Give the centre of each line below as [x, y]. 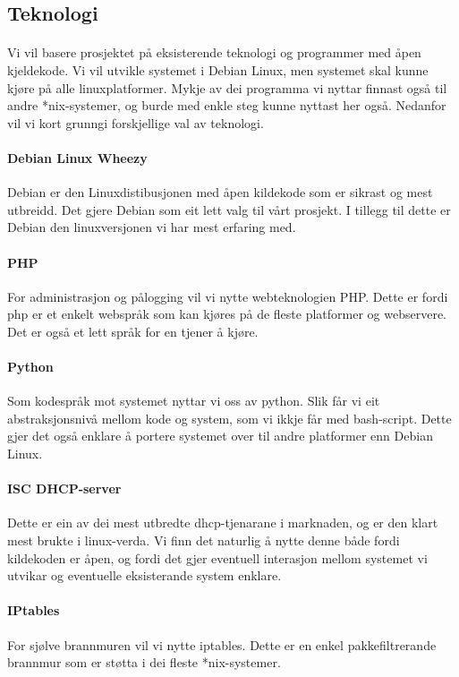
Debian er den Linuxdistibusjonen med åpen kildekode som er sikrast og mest [220, 192]
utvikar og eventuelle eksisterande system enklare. [144, 575]
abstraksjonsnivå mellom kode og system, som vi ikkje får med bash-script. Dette [229, 418]
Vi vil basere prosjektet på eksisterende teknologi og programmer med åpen [214, 52]
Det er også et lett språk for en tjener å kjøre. [133, 331]
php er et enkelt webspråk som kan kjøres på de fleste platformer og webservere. [227, 314]
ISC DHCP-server [64, 488]
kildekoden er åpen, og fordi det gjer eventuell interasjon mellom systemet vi [217, 557]
